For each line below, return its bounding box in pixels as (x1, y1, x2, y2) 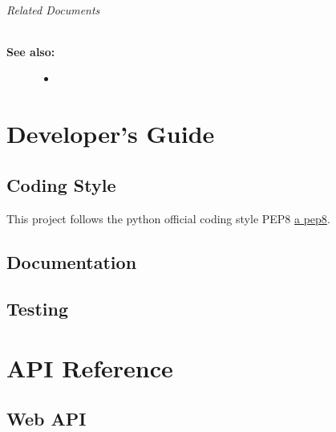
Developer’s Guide (6, 117, 215, 150)
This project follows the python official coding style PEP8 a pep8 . (6, 210, 330, 226)
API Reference (6, 351, 173, 384)
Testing (6, 296, 68, 321)
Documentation (6, 249, 137, 274)
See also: (6, 43, 55, 59)
